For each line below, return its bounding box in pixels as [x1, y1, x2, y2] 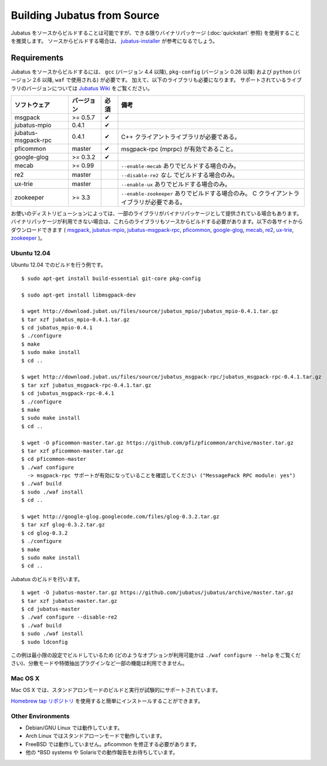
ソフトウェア [14, 101, 50, 109]
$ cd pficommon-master [21, 455, 87, 463]
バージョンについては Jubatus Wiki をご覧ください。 [26, 85, 153, 92]
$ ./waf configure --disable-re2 [21, 614, 117, 620]
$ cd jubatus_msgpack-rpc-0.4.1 [21, 390, 114, 397]
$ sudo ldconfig [21, 639, 68, 645]
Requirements [11, 53, 64, 63]
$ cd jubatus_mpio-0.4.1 [21, 325, 93, 331]
